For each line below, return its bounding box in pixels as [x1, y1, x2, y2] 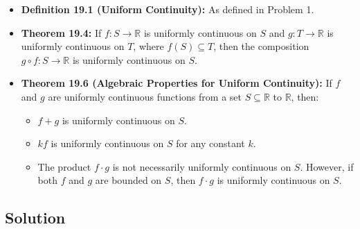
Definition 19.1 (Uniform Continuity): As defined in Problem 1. [21, 2, 314, 16]
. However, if [300, 159, 354, 173]
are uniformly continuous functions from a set [48, 89, 242, 103]
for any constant [176, 136, 245, 151]
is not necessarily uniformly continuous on [112, 159, 291, 173]
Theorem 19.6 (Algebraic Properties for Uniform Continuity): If [21, 76, 332, 90]
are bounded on [95, 173, 162, 187]
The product [37, 159, 91, 173]
